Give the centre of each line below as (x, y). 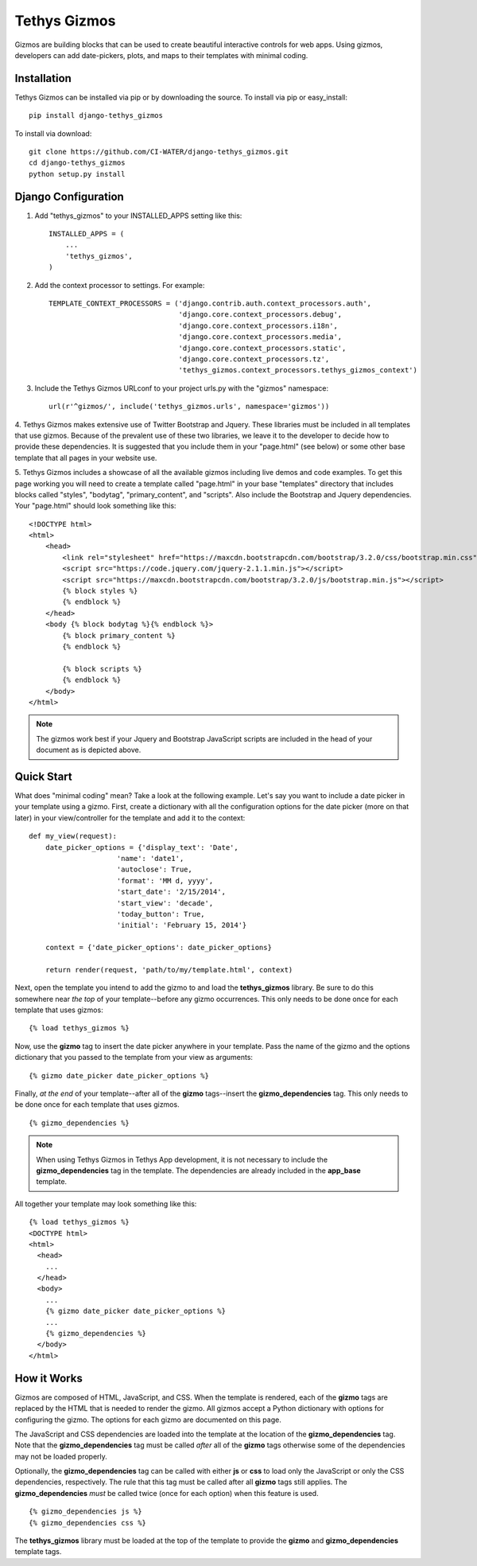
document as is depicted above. (89, 750)
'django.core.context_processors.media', (260, 337)
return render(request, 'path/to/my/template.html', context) (169, 970)
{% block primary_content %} (119, 635)
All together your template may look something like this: (106, 1204)
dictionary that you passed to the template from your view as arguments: (134, 1058)
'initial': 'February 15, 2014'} (182, 925)
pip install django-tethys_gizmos (96, 116)
